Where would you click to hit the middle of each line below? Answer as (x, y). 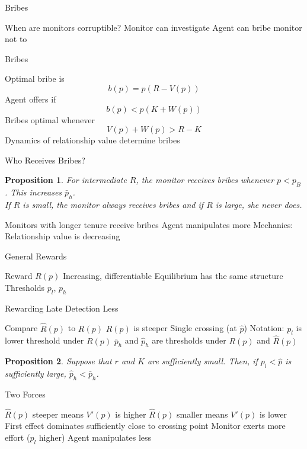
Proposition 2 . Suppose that (58, 361)
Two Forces (25, 394)
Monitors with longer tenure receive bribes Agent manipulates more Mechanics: (149, 224)
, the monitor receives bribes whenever (205, 180)
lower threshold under (44, 340)
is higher (131, 414)
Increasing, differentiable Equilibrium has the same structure (173, 276)
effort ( (17, 437)
